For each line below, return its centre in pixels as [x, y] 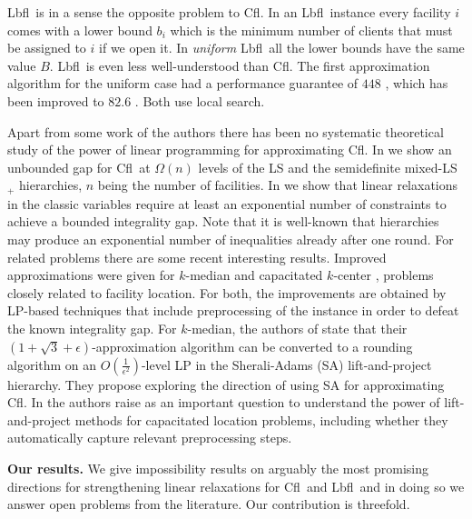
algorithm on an [52, 364]
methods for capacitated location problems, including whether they [261, 419]
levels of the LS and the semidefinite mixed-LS [328, 167]
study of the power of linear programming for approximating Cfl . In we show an [230, 150]
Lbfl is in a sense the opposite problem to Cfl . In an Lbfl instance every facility [229, 12]
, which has [417, 83]
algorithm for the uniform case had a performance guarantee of [183, 83]
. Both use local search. [200, 100]
